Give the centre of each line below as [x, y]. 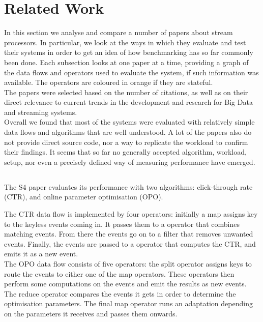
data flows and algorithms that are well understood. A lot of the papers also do [128, 132]
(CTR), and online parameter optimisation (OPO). [84, 197]
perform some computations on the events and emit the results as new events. [125, 284]
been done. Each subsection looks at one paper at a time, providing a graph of [126, 62]
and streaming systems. [41, 112]
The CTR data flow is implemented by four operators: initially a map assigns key [131, 214]
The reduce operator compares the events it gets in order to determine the [120, 293]
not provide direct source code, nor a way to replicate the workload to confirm [126, 142]
